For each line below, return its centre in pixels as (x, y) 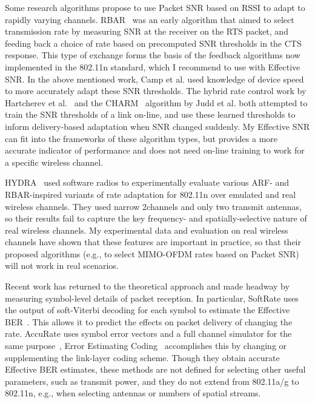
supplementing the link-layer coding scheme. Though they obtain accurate (142, 357)
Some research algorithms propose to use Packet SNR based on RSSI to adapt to (155, 7)
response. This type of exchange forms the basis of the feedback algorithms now (153, 55)
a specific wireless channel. (54, 162)
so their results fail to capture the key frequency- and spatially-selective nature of (156, 218)
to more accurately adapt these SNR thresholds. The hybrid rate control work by (156, 91)
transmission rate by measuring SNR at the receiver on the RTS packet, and (147, 31)
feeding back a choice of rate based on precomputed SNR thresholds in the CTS (153, 43)
